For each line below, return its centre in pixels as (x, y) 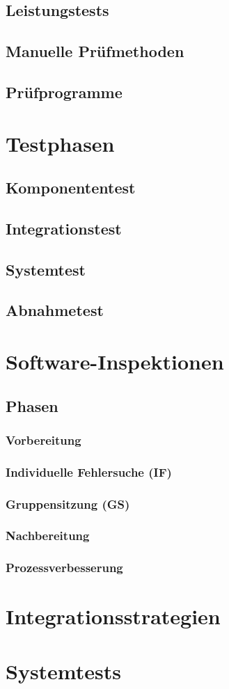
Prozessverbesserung (64, 568)
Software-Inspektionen (115, 362)
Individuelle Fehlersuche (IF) (89, 472)
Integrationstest (64, 228)
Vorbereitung (44, 439)
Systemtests (64, 671)
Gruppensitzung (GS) (68, 504)
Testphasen (60, 143)
